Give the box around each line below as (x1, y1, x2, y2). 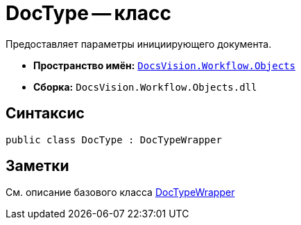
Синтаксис (6, 105, 85, 123)
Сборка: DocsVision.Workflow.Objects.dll (33, 80, 257, 93)
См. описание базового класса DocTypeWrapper (6, 186, 235, 199)
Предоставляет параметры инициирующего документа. (6, 37, 272, 50)
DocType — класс (6, 1, 172, 25)
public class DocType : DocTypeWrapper (6, 134, 222, 145)
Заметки (6, 157, 69, 175)
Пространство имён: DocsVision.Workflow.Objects (33, 59, 295, 71)
